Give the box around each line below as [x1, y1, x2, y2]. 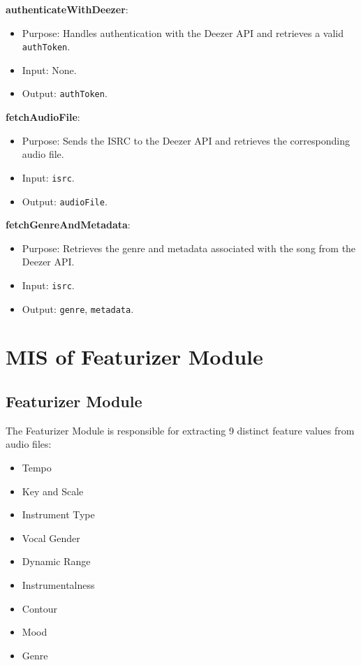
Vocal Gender [22, 530, 80, 545]
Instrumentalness [22, 578, 95, 592]
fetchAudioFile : [6, 110, 80, 124]
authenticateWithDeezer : [6, 2, 128, 16]
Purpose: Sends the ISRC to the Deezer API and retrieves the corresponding [22, 133, 350, 147]
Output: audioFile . [22, 193, 108, 208]
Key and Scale [22, 483, 84, 498]
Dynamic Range [22, 554, 91, 569]
